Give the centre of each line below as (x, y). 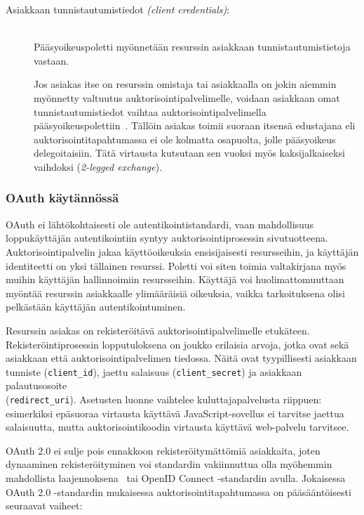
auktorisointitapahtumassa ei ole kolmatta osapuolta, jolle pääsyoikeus (185, 139)
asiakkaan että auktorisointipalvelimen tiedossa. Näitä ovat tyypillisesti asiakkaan (181, 358)
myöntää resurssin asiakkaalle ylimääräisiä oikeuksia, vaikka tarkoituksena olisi (175, 293)
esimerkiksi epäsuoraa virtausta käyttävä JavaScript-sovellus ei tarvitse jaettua (175, 413)
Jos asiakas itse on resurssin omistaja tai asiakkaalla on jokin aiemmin (185, 84)
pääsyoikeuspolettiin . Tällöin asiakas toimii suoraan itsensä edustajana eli (195, 125)
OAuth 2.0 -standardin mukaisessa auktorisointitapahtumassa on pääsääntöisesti (178, 491)
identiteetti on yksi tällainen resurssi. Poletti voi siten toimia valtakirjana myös (176, 265)
